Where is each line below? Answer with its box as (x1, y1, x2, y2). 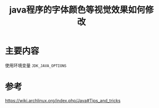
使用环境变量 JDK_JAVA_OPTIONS (5, 62, 67, 68)
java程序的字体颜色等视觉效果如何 (9, 4, 145, 15)
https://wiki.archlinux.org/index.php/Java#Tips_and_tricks (5, 97, 121, 103)
